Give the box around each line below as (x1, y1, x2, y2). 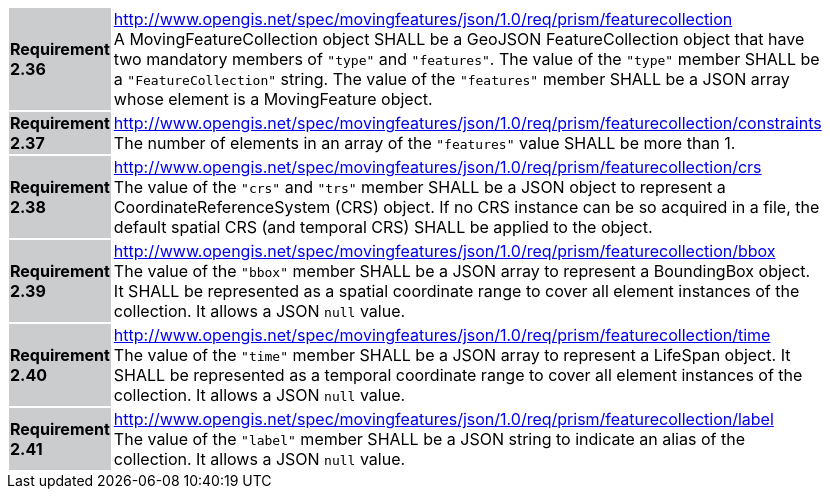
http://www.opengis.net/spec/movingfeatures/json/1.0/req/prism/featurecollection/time (113, 325, 771, 345)
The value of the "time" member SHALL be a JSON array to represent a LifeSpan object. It (113, 345, 791, 365)
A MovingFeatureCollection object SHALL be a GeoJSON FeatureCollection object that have (113, 29, 805, 49)
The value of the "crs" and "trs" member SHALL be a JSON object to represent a (113, 177, 726, 197)
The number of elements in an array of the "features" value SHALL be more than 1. (113, 133, 736, 153)
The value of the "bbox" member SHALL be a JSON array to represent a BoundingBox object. (113, 261, 811, 281)
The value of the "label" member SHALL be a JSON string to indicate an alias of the (113, 429, 745, 449)
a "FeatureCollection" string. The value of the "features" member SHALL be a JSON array (113, 69, 790, 89)
